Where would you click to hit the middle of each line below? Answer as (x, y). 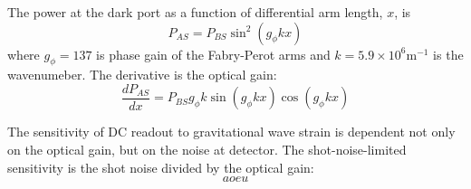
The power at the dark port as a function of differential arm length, (195, 12)
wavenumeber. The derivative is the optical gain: (142, 75)
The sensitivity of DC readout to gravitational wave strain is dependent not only (231, 132)
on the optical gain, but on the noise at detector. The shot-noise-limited (207, 150)
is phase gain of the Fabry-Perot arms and (213, 54)
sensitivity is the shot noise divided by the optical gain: (161, 167)
